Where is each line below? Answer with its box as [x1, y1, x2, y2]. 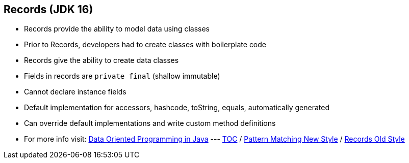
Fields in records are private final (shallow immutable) [24, 72, 220, 81]
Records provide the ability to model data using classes [24, 24, 210, 34]
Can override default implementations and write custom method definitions [24, 119, 276, 128]
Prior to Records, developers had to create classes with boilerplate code [24, 40, 267, 49]
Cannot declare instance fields [24, 87, 126, 96]
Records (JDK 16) [4, 3, 93, 16]
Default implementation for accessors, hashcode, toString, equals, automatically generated [24, 103, 330, 112]
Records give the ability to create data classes [24, 56, 179, 65]
